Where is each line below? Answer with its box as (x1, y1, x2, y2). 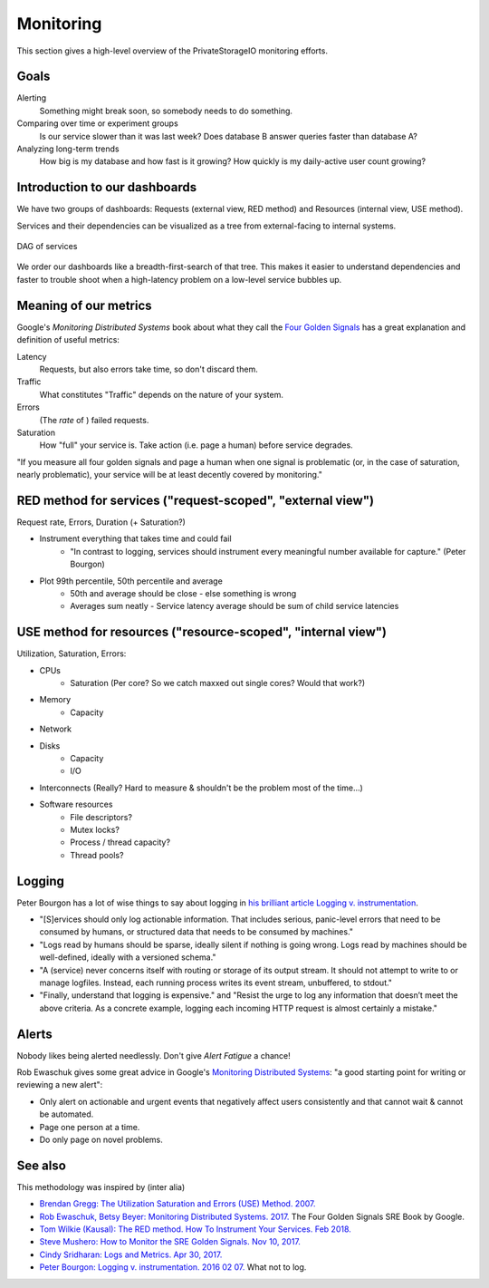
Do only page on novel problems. (39, 1134, 163, 1145)
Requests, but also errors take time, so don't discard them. (39, 363, 258, 374)
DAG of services (16, 241, 78, 252)
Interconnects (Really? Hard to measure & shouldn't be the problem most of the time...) (39, 782, 364, 793)
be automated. (39, 1109, 94, 1119)
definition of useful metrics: (16, 334, 120, 345)
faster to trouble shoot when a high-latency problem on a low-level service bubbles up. (16, 274, 342, 285)
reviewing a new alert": (16, 1080, 103, 1090)
